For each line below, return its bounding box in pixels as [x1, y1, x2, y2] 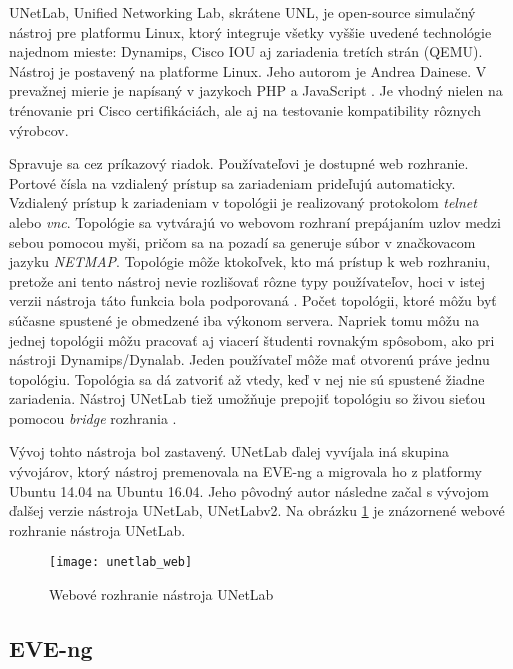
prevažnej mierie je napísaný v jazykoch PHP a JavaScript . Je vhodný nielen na [9, 80, 503, 101]
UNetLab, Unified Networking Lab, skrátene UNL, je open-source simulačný [9, 2, 476, 22]
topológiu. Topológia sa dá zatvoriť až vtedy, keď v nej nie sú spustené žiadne [9, 368, 485, 389]
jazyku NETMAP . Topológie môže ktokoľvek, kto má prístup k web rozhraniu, [9, 251, 491, 272]
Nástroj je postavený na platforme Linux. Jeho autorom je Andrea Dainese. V [9, 60, 487, 81]
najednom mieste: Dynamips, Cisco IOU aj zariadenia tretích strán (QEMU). [9, 41, 483, 62]
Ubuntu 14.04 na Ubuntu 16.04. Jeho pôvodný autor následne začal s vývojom [9, 480, 489, 501]
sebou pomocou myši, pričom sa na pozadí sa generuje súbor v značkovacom [9, 231, 476, 252]
